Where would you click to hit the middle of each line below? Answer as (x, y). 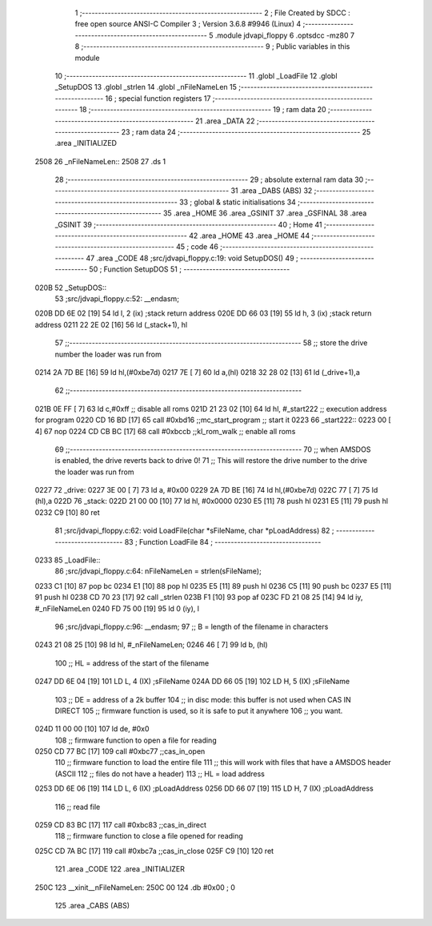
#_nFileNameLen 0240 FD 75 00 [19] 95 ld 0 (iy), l (117, 608)
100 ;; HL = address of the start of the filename (132, 663)
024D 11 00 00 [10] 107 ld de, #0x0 (92, 729)
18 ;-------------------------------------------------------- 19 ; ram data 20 (203, 110)
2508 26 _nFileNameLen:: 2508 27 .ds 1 (100, 161)
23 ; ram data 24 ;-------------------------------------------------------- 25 (246, 131)
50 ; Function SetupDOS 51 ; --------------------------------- (190, 269)
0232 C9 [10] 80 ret (67, 512)
